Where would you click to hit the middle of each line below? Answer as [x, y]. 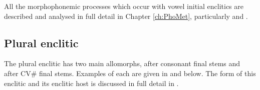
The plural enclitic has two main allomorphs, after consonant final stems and [122, 63]
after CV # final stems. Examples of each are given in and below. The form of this [130, 73]
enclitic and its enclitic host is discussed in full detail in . [91, 83]
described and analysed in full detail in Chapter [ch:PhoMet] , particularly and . [126, 16]
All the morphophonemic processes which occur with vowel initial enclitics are [124, 6]
